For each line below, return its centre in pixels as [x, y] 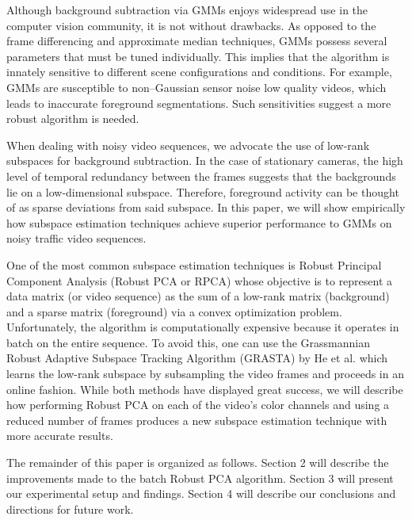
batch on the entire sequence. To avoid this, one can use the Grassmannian [189, 342]
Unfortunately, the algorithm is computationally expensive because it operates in [203, 327]
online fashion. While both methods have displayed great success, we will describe [205, 389]
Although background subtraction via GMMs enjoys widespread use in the [187, 10]
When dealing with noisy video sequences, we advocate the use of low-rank [188, 145]
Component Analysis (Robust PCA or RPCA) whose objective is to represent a [200, 280]
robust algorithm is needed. [73, 119]
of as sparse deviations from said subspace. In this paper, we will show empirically [206, 207]
